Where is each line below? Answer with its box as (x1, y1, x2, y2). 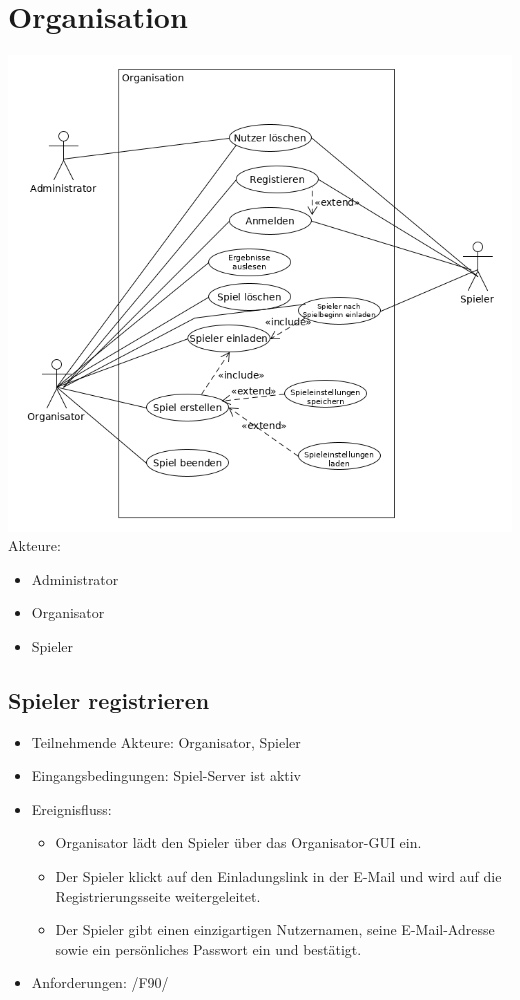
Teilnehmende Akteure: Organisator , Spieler (31, 731, 301, 752)
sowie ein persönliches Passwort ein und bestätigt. (55, 938, 362, 959)
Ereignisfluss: (31, 798, 112, 819)
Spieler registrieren (8, 684, 210, 715)
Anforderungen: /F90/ (31, 972, 169, 993)
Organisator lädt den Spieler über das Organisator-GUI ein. (55, 832, 422, 853)
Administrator (31, 568, 119, 589)
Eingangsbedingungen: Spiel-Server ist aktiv (31, 765, 302, 786)
